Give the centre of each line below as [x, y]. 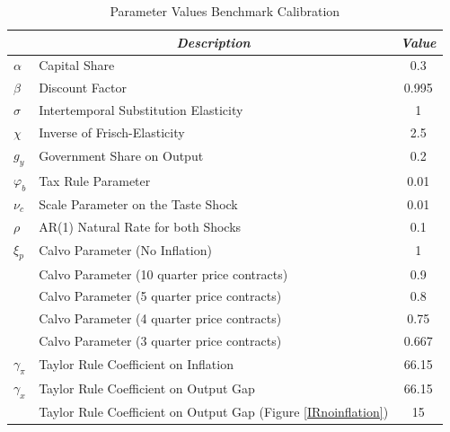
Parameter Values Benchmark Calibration [225, 11]
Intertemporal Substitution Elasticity [141, 110]
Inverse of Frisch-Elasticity [112, 132]
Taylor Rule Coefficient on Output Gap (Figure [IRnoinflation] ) [214, 412]
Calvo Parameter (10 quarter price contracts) [163, 273]
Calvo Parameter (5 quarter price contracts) [160, 296]
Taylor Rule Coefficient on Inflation [136, 364]
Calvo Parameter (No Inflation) [125, 250]
